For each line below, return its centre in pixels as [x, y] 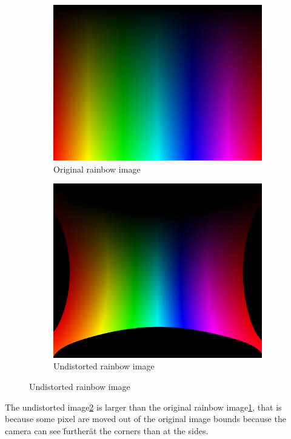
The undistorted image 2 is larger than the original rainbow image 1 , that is [143, 407]
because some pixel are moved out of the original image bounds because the [145, 419]
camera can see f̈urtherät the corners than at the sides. [107, 430]
